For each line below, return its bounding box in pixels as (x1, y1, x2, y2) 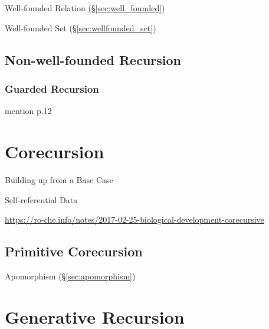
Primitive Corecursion (5, 242, 143, 260)
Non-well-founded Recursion (5, 50, 181, 69)
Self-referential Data (5, 193, 78, 206)
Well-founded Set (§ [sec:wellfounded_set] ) (5, 21, 156, 34)
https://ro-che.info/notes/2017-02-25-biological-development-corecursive (5, 213, 264, 226)
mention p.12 (5, 105, 52, 117)
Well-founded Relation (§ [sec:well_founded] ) (5, 2, 165, 14)
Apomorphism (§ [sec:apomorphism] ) (5, 269, 136, 282)
